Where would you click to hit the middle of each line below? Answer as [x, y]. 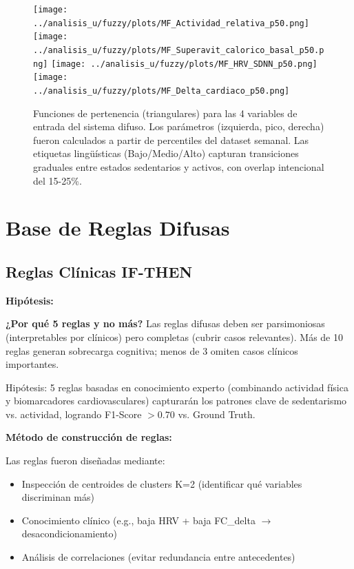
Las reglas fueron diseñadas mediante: [85, 461]
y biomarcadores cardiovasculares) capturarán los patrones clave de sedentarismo [176, 401]
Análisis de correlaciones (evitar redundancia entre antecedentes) [158, 557]
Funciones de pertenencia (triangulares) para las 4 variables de [165, 113]
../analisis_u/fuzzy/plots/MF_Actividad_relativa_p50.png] [171, 23]
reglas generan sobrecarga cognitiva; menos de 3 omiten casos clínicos [152, 350]
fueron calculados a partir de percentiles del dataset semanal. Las [171, 139]
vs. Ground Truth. [217, 414]
